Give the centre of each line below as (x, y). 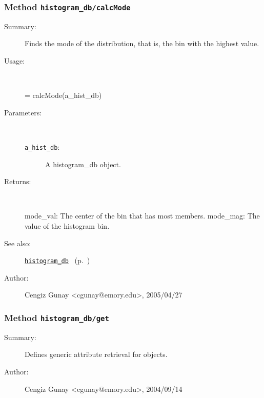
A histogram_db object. (83, 164)
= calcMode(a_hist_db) (63, 95)
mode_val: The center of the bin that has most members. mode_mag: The (142, 216)
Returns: (18, 181)
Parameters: (23, 112)
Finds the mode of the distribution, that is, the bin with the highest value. (142, 43)
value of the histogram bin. (67, 225)
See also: (18, 243)
